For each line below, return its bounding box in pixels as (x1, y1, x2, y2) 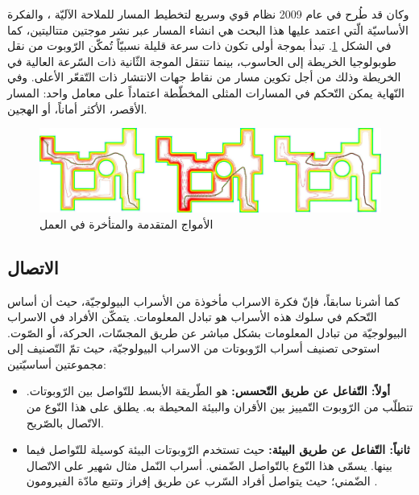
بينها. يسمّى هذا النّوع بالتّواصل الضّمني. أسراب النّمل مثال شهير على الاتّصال (26, 456, 393, 473)
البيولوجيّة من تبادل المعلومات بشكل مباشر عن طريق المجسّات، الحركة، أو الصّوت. (7, 324, 407, 340)
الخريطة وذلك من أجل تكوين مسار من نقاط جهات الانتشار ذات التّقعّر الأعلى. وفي (7, 68, 401, 85)
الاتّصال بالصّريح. (26, 414, 104, 431)
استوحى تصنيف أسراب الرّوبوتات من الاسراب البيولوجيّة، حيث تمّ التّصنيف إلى (7, 340, 380, 357)
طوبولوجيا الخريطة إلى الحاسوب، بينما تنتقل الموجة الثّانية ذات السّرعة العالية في (7, 52, 396, 69)
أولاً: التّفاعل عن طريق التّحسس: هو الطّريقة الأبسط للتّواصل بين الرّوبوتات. (26, 382, 391, 399)
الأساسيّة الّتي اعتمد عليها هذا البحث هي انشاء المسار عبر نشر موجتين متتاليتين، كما (7, 21, 409, 38)
